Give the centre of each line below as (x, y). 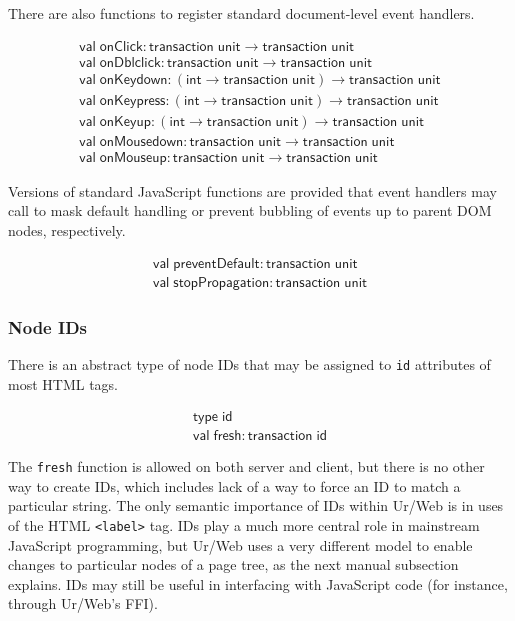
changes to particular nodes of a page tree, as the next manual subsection (233, 564)
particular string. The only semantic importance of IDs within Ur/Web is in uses (256, 505)
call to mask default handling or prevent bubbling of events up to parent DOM (250, 210)
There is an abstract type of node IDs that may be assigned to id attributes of (249, 363)
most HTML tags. (63, 383)
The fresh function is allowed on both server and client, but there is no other (246, 466)
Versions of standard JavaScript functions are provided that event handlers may (252, 190)
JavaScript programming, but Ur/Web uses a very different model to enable (240, 544)
